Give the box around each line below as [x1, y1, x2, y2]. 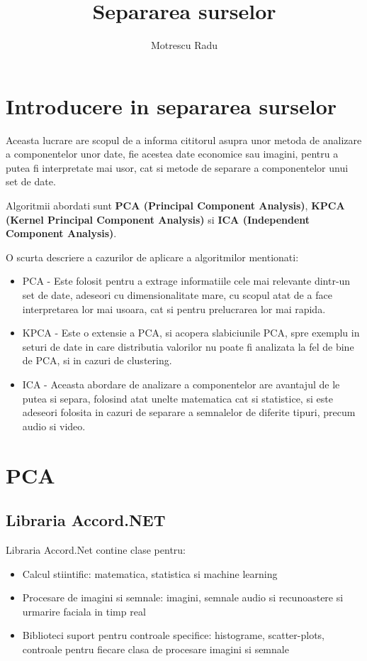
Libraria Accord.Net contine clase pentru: [6, 542, 186, 557]
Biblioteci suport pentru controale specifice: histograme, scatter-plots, [22, 628, 325, 643]
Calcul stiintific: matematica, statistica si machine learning [22, 566, 278, 581]
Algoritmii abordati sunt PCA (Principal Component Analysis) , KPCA [6, 198, 345, 213]
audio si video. [22, 418, 86, 433]
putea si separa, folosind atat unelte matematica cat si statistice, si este [22, 390, 333, 405]
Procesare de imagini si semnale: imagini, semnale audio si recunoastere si [22, 590, 344, 605]
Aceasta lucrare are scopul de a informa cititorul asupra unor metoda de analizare [6, 132, 362, 147]
